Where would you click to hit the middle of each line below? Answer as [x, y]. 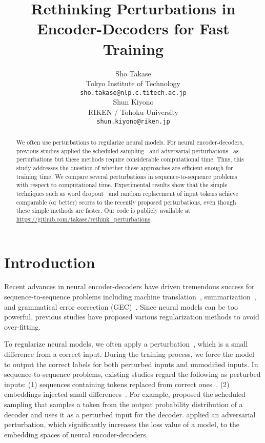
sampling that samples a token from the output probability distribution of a [124, 404]
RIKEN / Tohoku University [133, 112]
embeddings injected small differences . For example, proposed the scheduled [125, 394]
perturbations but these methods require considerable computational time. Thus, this [130, 159]
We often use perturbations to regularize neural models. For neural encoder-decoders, [130, 142]
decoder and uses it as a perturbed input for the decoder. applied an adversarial [130, 414]
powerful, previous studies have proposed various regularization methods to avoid [132, 317]
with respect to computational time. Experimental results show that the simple [122, 185]
